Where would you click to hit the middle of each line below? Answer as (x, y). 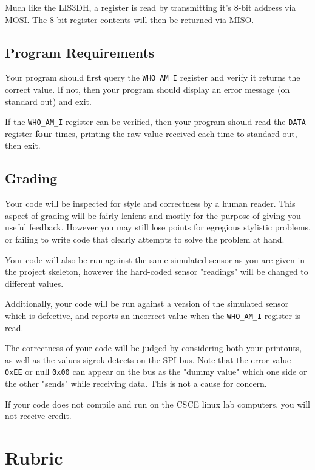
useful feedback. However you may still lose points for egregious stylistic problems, (158, 227)
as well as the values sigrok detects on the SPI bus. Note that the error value (148, 359)
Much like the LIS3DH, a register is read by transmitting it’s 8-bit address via (151, 7)
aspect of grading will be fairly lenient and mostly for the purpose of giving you (153, 215)
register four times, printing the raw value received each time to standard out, (151, 133)
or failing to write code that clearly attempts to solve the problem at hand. (145, 239)
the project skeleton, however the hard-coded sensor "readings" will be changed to (157, 271)
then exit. (23, 145)
